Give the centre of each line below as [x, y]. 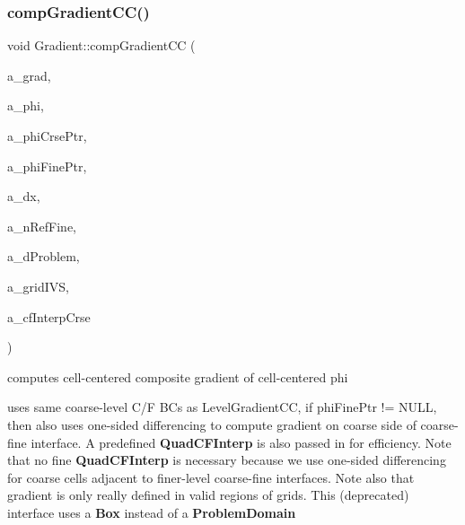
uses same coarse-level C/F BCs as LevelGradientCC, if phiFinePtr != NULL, [222, 407]
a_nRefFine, [42, 226]
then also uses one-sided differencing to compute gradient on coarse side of [212, 424]
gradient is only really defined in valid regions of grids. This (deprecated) [208, 495]
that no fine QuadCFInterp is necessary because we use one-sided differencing [227, 460]
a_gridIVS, [38, 286]
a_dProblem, [44, 256]
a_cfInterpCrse [49, 316]
